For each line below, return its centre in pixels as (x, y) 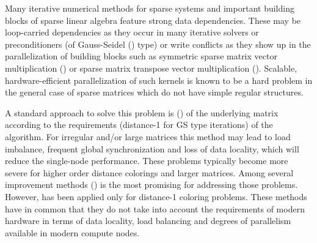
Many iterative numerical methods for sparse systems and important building (150, 8)
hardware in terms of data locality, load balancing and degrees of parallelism (148, 221)
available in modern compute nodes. (72, 232)
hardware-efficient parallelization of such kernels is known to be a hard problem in (159, 80)
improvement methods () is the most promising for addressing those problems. (151, 185)
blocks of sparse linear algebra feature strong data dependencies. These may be (153, 20)
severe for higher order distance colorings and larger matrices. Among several (149, 172)
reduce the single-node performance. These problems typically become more (147, 161)
